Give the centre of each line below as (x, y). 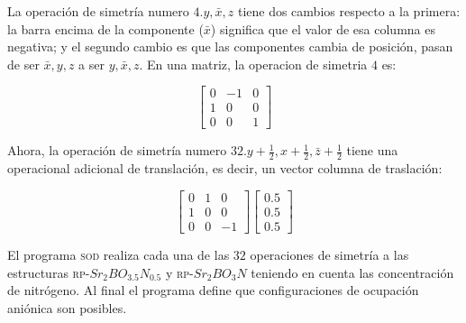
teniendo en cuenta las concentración (352, 272)
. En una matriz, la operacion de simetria (253, 64)
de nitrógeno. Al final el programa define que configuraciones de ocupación (213, 290)
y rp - (179, 272)
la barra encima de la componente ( (105, 28)
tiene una (372, 150)
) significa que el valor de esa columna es (323, 28)
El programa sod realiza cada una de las (119, 254)
